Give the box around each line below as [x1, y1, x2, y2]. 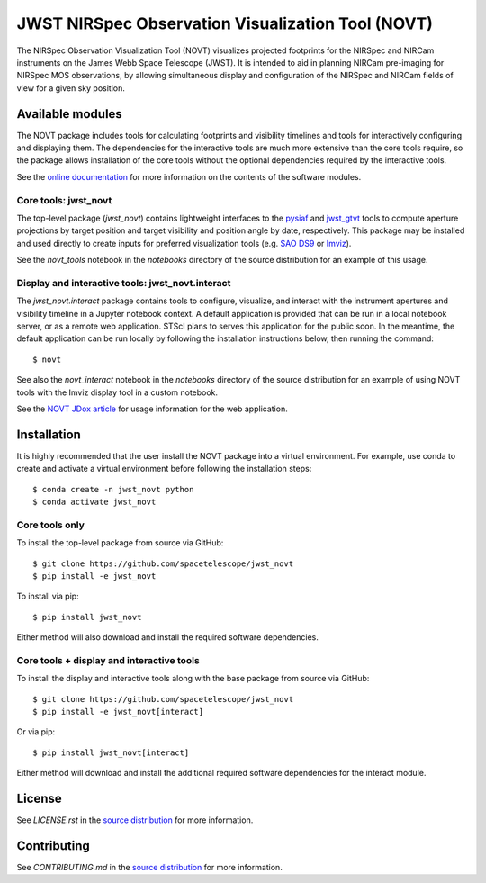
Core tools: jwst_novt [16, 194, 112, 206]
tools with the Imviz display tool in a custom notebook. [16, 387, 219, 398]
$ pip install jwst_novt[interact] [32, 747, 190, 758]
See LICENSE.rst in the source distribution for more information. [16, 815, 254, 825]
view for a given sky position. [16, 82, 125, 94]
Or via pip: [16, 726, 56, 737]
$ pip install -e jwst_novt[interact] [32, 707, 204, 717]
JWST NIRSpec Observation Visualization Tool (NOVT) [16, 14, 434, 33]
